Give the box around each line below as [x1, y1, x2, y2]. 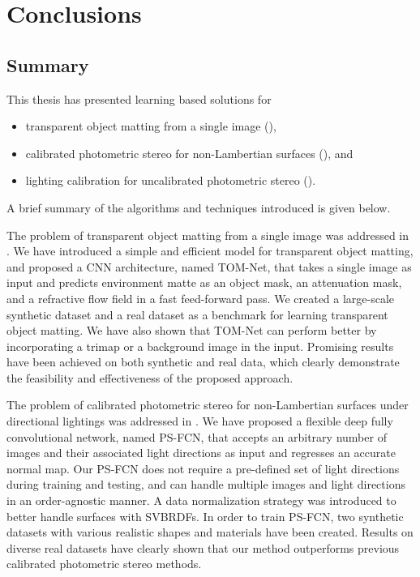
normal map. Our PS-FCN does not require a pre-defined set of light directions [6, 459, 400, 477]
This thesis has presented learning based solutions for [6, 90, 272, 107]
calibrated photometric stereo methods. [6, 555, 202, 572]
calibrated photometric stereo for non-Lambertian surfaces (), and [25, 144, 354, 161]
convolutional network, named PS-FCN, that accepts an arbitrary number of [6, 428, 387, 445]
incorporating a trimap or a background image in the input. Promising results [6, 337, 394, 354]
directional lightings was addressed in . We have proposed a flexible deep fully [6, 412, 393, 430]
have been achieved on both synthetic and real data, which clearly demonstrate [6, 353, 400, 370]
